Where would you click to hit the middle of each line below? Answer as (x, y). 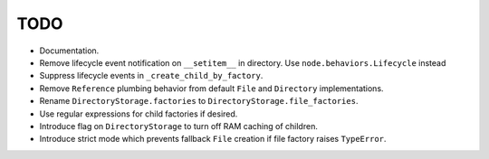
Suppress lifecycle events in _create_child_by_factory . (151, 76)
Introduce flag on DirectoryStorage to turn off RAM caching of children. (179, 126)
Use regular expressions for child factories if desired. (139, 114)
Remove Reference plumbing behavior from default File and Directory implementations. (211, 88)
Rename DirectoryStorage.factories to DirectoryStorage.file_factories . (199, 101)
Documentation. (69, 51)
